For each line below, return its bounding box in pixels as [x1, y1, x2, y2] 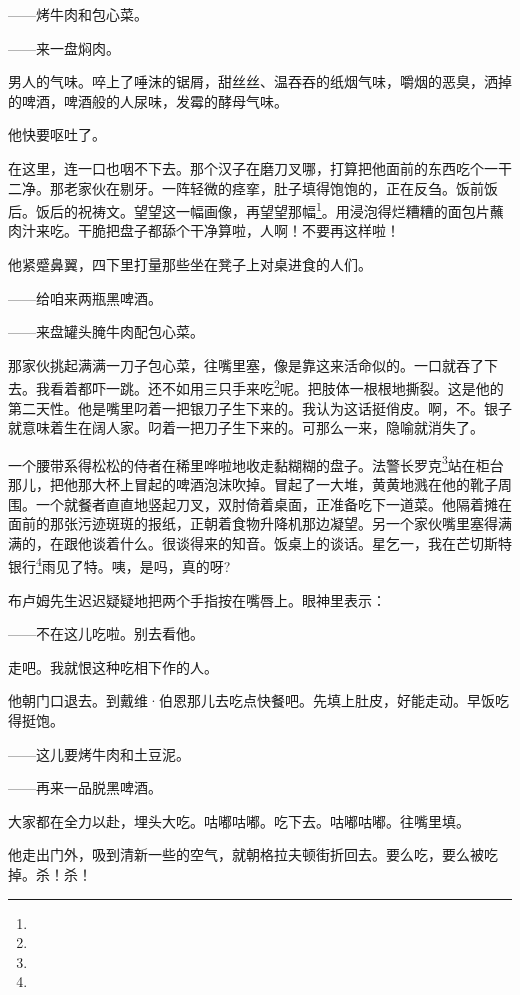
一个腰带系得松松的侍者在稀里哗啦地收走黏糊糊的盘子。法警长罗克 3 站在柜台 [8, 451, 504, 475]
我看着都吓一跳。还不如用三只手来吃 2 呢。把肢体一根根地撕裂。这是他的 [35, 375, 504, 399]
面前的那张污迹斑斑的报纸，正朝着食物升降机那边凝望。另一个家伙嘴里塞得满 [8, 513, 512, 534]
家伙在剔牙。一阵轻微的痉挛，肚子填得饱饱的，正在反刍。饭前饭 [77, 177, 498, 198]
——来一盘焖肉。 [8, 37, 120, 58]
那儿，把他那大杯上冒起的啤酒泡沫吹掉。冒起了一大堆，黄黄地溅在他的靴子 [8, 474, 498, 495]
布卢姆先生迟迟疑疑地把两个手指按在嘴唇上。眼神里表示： [8, 589, 386, 610]
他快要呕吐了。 [8, 124, 106, 145]
